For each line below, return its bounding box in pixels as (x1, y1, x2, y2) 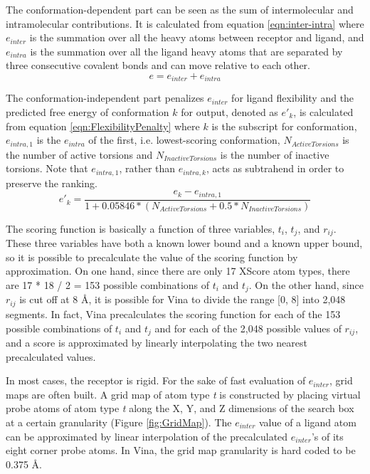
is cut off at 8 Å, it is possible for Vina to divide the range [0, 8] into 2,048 (19, 292, 346, 307)
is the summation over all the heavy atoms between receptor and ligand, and (29, 30, 364, 45)
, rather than (119, 161, 176, 176)
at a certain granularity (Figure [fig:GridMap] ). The (6, 414, 232, 429)
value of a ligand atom (258, 414, 356, 429)
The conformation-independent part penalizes (6, 90, 204, 105)
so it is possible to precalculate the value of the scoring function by (6, 249, 298, 264)
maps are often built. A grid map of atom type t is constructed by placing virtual (6, 386, 361, 401)
